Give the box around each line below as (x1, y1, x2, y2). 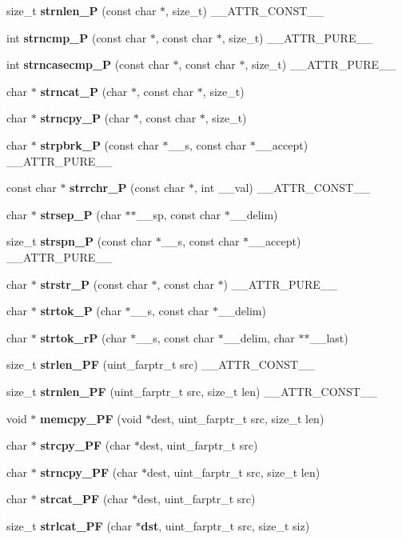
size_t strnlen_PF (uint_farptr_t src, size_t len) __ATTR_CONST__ (6, 382, 377, 399)
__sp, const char (136, 206, 221, 222)
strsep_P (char (40, 206, 121, 222)
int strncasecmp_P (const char (6, 56, 169, 73)
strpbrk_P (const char (40, 136, 159, 153)
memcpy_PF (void (40, 410, 142, 426)
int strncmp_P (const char (6, 29, 147, 46)
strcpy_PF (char (40, 437, 131, 454)
